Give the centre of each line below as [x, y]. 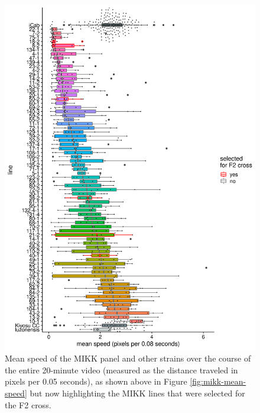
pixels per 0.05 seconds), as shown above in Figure [96, 381]
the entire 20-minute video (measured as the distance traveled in [121, 370]
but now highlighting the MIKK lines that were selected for [137, 393]
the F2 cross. [28, 404]
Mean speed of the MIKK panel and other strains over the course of [128, 358]
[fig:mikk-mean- [218, 381]
